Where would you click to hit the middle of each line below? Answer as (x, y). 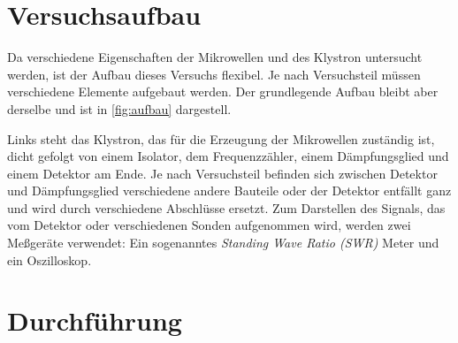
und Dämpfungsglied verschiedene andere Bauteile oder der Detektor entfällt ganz (229, 191)
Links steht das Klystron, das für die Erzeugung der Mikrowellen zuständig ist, (221, 138)
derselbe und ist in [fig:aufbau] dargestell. (119, 108)
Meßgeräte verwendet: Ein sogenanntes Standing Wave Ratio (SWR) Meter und (223, 243)
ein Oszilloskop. (50, 259)
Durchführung (95, 320)
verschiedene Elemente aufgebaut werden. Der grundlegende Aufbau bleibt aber (223, 91)
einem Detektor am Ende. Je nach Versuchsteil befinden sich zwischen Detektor (222, 173)
